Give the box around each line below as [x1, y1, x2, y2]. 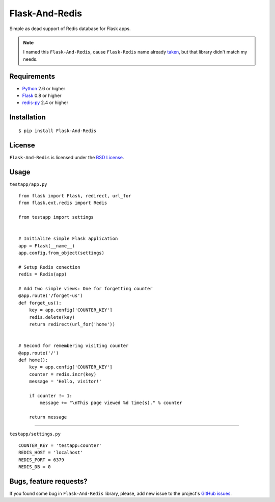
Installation [9, 113, 46, 122]
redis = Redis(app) [18, 271, 67, 278]
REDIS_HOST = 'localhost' [18, 449, 84, 456]
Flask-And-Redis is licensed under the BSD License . [9, 154, 124, 160]
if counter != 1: [29, 393, 72, 398]
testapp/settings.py [9, 431, 61, 437]
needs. [23, 56, 38, 62]
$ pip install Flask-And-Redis [18, 128, 97, 134]
